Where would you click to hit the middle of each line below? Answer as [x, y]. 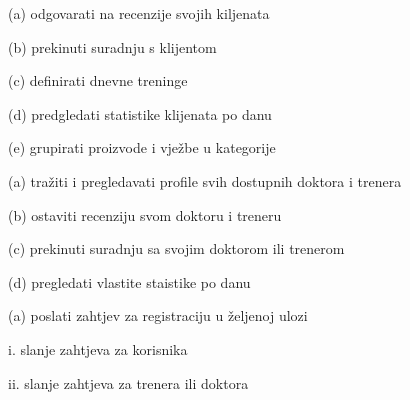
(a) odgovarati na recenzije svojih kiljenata [139, 13]
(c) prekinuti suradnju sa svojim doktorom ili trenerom [176, 248]
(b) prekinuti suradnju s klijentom [112, 46]
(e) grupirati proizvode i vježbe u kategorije [142, 147]
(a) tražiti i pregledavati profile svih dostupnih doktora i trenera [205, 180]
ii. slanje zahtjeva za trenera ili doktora [128, 382]
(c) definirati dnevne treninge [98, 80]
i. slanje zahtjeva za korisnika [98, 348]
